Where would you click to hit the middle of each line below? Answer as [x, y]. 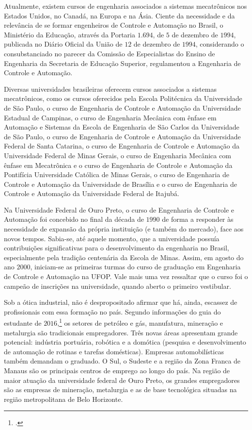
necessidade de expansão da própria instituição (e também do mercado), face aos [124, 229]
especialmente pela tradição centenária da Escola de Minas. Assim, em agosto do [124, 257]
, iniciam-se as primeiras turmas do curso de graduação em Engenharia [135, 267]
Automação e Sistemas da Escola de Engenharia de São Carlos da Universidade [122, 127]
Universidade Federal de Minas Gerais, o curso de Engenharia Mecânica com [118, 155]
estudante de [23, 323]
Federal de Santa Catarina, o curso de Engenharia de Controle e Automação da [122, 146]
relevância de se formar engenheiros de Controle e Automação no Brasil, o [114, 25]
